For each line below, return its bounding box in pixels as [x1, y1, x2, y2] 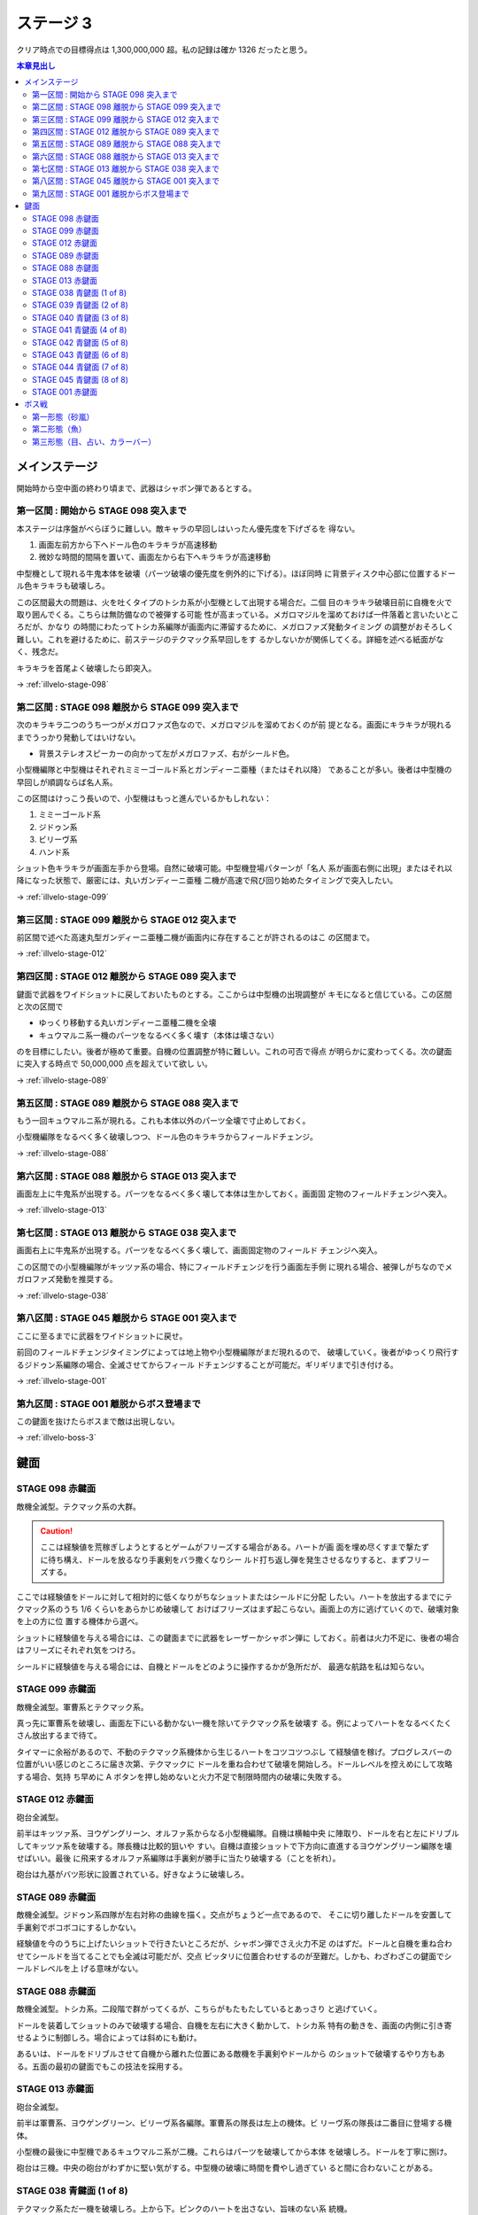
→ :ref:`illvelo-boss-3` [16, 1432, 96, 1443]
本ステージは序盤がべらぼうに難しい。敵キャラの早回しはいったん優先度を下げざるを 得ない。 [16, 523, 360, 533]
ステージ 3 [16, 13, 93, 33]
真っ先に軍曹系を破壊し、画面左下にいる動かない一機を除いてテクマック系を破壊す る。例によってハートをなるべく [16, 1718, 437, 1729]
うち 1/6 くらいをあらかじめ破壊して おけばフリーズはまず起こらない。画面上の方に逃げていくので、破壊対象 [62, 1604, 459, 1614]
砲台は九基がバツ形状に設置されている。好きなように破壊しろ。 [16, 1869, 250, 1880]
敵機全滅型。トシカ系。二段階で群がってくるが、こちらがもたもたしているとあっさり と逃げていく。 [16, 2003, 382, 2015]
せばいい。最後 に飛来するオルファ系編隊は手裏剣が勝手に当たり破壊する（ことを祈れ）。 [16, 1853, 341, 1863]
